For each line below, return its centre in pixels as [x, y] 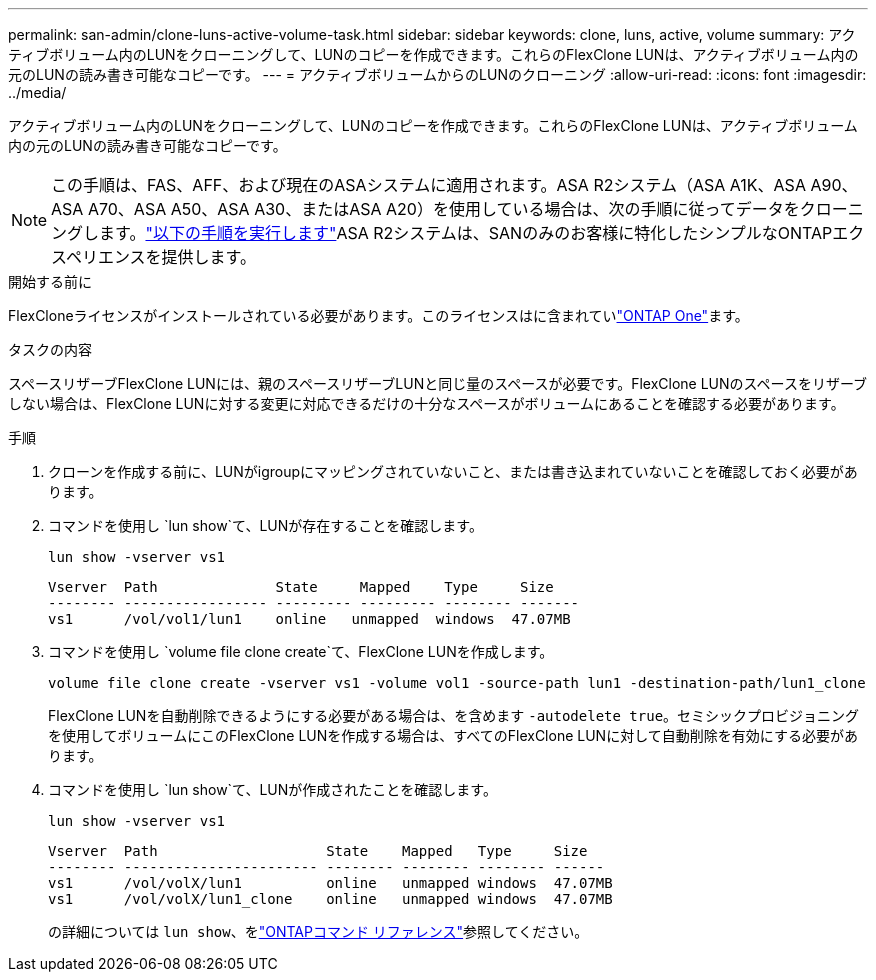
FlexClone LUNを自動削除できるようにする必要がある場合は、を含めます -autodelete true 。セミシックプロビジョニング [454, 715]
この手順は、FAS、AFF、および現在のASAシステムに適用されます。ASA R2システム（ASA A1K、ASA [428, 185]
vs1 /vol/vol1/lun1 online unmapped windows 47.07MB [309, 619]
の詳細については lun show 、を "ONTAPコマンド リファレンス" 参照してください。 [318, 931]
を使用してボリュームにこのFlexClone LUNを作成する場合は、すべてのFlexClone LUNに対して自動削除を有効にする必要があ [453, 735]
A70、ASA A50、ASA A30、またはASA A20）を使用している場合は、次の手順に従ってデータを [443, 209]
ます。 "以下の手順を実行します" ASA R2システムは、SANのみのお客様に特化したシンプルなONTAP [466, 233]
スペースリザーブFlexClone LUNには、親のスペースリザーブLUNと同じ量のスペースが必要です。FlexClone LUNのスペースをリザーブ [438, 383]
